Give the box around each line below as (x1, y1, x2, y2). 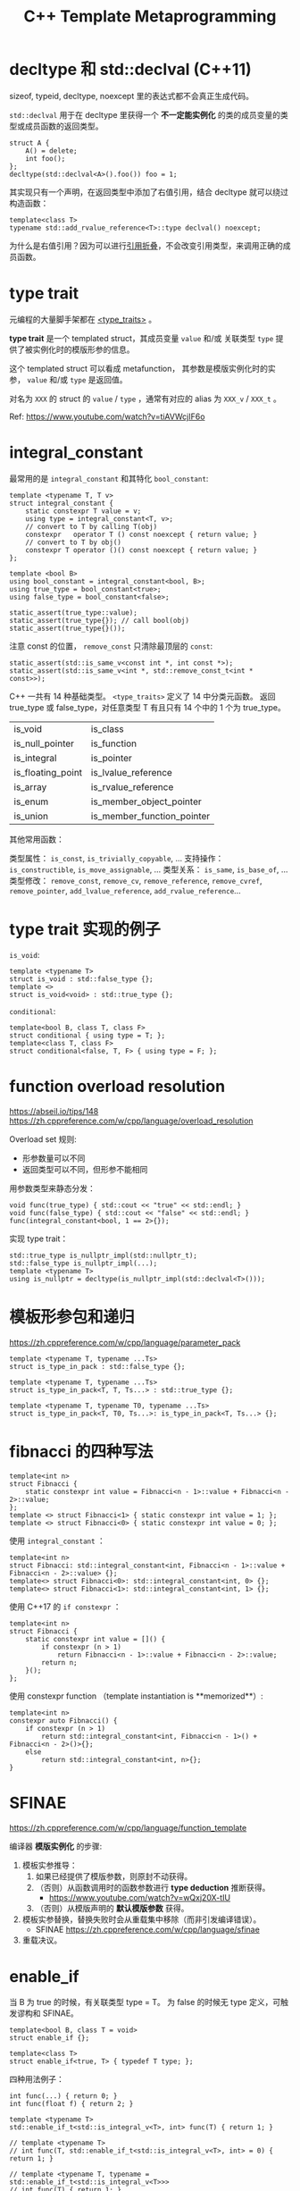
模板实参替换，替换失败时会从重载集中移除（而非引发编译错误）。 (21, 1914, 262, 1925)
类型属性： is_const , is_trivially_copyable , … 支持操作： (9, 852, 224, 863)
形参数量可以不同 (21, 1153, 86, 1163)
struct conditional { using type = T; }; (9, 1030, 166, 1040)
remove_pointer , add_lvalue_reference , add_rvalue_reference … (9, 885, 241, 895)
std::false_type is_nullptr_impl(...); (9, 1258, 158, 1268)
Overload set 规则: (9, 1133, 78, 1145)
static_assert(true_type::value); (9, 608, 138, 617)
